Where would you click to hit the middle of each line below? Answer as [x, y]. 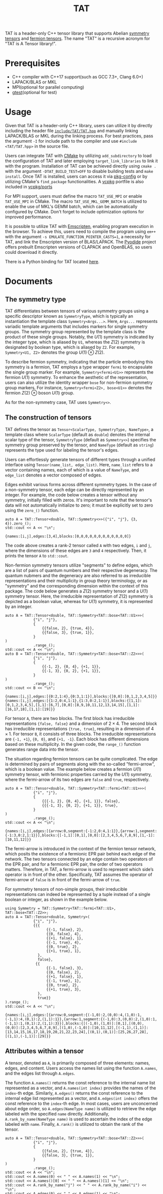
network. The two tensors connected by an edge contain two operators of [79, 859]
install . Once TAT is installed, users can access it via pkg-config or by [76, 176]
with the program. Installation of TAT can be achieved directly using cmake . [81, 166]
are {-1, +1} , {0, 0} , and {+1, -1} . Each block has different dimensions [77, 739]
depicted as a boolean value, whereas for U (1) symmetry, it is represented [79, 601]
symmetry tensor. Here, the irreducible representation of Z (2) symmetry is [79, 596]
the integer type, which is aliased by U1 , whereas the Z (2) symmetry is [75, 342]
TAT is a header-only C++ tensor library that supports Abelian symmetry [77, 33]
